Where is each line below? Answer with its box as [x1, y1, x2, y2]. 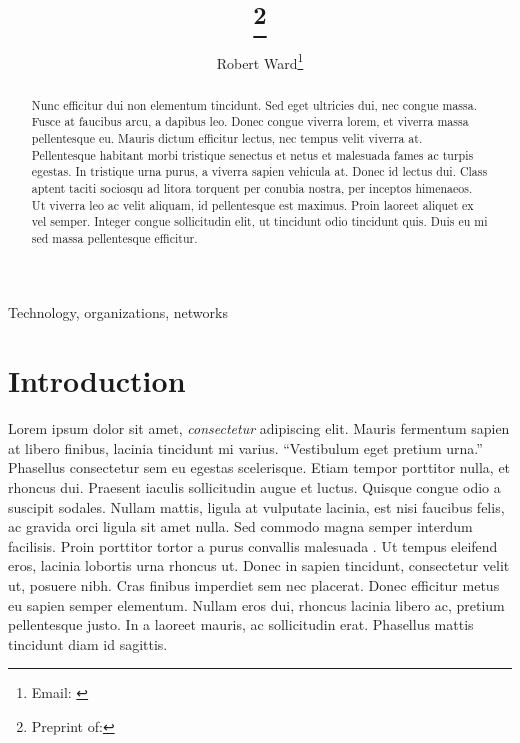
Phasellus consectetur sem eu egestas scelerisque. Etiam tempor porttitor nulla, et [8, 457, 511, 478]
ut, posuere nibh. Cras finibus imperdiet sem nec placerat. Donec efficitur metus [8, 575, 500, 596]
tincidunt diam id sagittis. [8, 633, 168, 654]
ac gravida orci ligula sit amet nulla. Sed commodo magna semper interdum [8, 516, 473, 537]
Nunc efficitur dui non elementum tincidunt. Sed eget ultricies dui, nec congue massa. [31, 96, 477, 113]
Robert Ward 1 [216, 49, 304, 73]
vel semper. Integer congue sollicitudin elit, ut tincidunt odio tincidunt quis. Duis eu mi [31, 213, 488, 230]
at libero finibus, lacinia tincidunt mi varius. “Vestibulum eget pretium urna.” [8, 437, 483, 458]
